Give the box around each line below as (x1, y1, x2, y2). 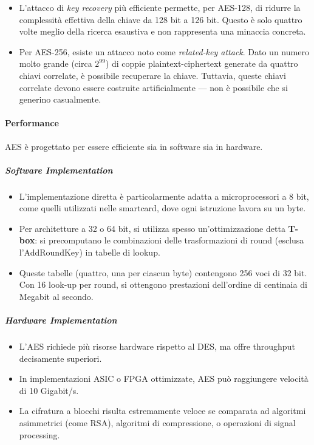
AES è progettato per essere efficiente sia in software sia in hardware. (5, 140, 263, 152)
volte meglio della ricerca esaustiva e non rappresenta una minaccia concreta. (19, 25, 306, 38)
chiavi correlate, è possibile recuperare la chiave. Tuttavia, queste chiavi (19, 69, 286, 81)
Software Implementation (5, 163, 113, 176)
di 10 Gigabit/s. (19, 384, 79, 396)
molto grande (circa (19, 57, 92, 70)
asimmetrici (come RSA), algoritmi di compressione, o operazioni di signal (19, 416, 296, 429)
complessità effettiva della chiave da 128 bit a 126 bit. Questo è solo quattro (19, 13, 302, 25)
